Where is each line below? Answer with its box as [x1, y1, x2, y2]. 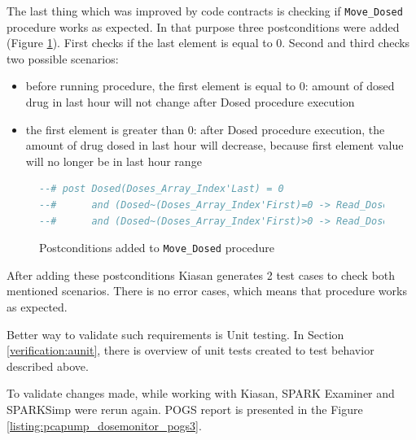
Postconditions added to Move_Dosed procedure [39, 239, 275, 256]
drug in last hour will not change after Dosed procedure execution [25, 94, 355, 111]
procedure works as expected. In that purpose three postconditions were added [7, 18, 400, 35]
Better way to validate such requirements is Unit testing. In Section [7, 325, 344, 342]
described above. [7, 357, 89, 374]
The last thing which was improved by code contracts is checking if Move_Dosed [7, 2, 403, 19]
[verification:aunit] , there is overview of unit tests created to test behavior [7, 342, 374, 359]
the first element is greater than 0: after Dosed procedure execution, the [25, 120, 385, 137]
